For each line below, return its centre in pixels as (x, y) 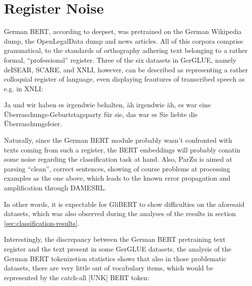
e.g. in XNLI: (24, 88)
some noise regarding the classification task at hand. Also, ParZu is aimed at (118, 159)
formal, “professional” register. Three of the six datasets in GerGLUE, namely (120, 59)
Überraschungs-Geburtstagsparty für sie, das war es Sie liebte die (101, 114)
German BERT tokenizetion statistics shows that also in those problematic (115, 258)
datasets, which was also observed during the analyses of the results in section (120, 213)
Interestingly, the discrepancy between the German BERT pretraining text (115, 239)
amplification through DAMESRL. (55, 188)
